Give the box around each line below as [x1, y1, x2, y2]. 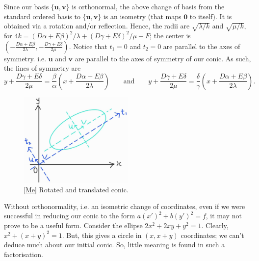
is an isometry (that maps [103, 11, 181, 21]
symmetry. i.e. [4, 53, 47, 63]
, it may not [206, 210, 242, 221]
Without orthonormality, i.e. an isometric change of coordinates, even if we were [4, 201, 245, 211]
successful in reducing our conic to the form [4, 210, 135, 221]
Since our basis [4, 1, 49, 11]
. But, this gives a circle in [62, 230, 142, 240]
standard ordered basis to [4, 11, 80, 21]
